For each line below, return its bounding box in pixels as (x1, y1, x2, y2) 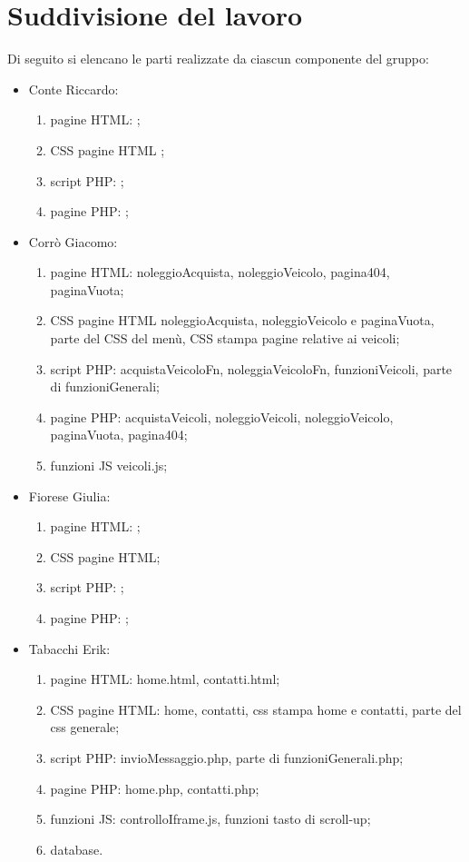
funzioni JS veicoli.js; (50, 456, 168, 475)
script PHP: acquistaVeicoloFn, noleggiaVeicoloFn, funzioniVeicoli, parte (50, 359, 453, 378)
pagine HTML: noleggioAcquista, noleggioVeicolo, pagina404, (50, 263, 390, 282)
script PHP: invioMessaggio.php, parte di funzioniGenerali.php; (50, 748, 404, 767)
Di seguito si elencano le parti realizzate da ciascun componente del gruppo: (7, 49, 429, 68)
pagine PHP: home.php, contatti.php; (50, 778, 259, 798)
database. (50, 839, 103, 858)
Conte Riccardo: (28, 79, 119, 98)
